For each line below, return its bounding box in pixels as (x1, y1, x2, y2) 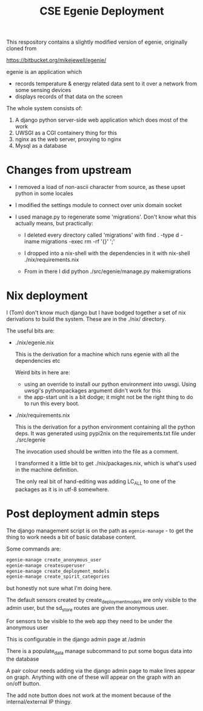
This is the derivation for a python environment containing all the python (15, 423, 196, 431)
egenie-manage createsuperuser (6, 562, 85, 569)
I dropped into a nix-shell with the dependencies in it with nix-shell (24, 250, 190, 257)
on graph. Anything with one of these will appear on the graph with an (6, 673, 181, 681)
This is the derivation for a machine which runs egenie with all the (15, 351, 180, 358)
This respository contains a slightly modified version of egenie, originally (6, 38, 188, 46)
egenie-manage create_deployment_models (6, 568, 110, 574)
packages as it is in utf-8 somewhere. (15, 486, 109, 493)
